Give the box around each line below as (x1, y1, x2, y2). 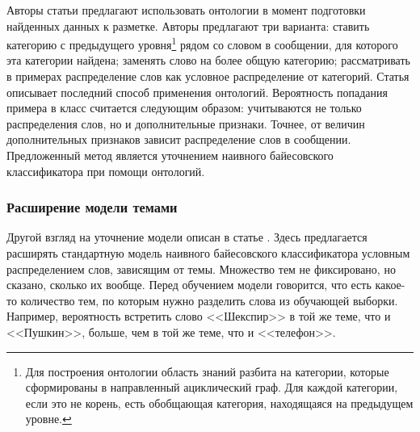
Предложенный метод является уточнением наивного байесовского (6, 147, 334, 163)
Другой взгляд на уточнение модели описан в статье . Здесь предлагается (6, 229, 367, 245)
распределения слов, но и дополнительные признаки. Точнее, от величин (6, 115, 365, 132)
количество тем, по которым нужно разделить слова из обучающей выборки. (20, 291, 398, 308)
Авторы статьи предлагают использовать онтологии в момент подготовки (6, 2, 366, 18)
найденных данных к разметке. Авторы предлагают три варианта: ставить (6, 17, 370, 34)
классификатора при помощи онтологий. (6, 162, 205, 179)
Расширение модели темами (6, 197, 178, 217)
